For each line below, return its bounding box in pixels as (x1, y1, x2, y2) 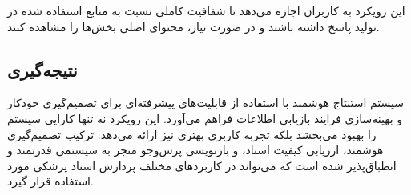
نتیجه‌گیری (7, 57, 78, 82)
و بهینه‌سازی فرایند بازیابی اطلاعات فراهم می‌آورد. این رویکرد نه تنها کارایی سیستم (7, 109, 402, 126)
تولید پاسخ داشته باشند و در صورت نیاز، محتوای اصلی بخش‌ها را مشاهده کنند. (7, 18, 380, 34)
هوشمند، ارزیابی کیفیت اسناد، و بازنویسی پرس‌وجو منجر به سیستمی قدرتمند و (7, 141, 384, 158)
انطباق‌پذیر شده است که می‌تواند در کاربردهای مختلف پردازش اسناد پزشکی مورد (7, 157, 397, 173)
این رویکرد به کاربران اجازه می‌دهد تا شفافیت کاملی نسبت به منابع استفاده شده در (7, 2, 405, 18)
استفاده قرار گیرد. (7, 173, 94, 189)
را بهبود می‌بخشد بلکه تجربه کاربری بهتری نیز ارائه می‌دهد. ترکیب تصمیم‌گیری (7, 125, 377, 142)
